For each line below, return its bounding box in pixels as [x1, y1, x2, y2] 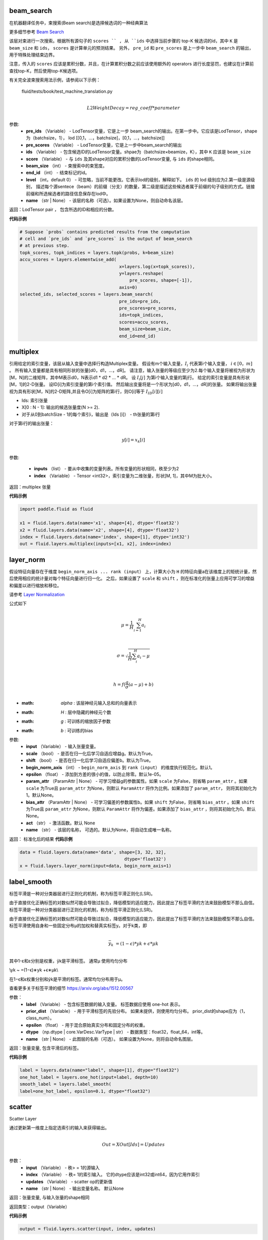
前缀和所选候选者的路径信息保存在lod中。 [26, 190, 111, 196]
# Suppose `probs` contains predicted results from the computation [19, 229, 190, 235]
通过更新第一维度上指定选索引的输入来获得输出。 [9, 1125, 109, 1131]
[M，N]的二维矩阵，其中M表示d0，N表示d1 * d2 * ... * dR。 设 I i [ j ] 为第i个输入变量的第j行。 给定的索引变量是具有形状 [9, 374, 250, 381]
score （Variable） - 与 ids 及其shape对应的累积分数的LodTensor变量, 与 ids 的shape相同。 [26, 156, 217, 162]
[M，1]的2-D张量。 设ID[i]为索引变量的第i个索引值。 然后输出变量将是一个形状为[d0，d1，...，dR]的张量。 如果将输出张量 [9, 381, 257, 387]
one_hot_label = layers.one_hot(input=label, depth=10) [19, 1074, 159, 1080]
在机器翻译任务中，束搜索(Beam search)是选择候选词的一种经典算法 [9, 20, 148, 26]
